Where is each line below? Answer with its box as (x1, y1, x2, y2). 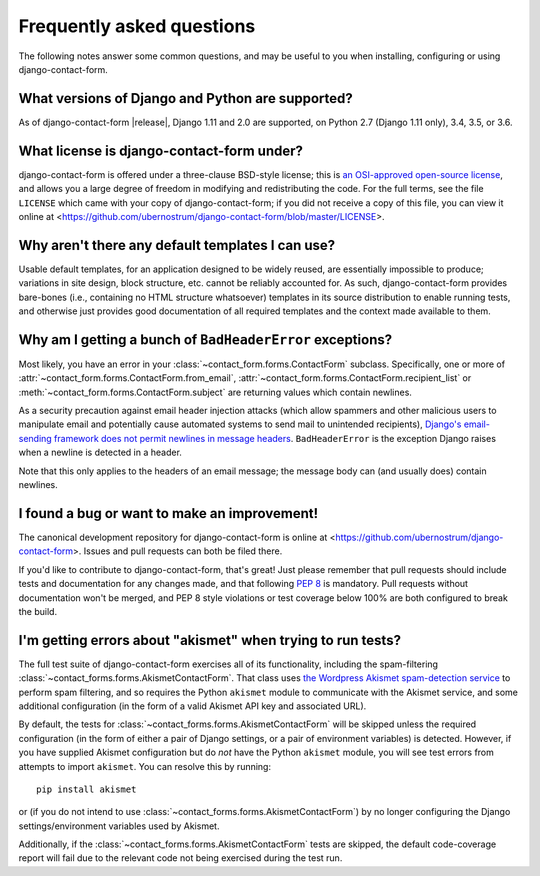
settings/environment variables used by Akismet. (18, 820, 220, 832)
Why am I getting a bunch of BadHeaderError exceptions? (18, 331, 393, 348)
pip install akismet (36, 783, 137, 795)
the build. (18, 605, 58, 617)
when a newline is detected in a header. (18, 446, 182, 459)
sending (18, 432, 52, 444)
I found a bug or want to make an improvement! (18, 505, 319, 522)
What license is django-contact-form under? (18, 142, 304, 159)
